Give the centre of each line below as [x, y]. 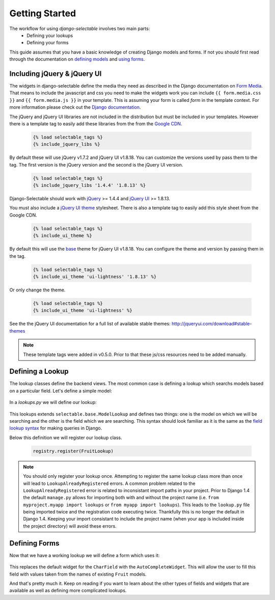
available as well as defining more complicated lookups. [68, 590]
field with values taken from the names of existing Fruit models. [78, 574]
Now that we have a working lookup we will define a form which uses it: [85, 555]
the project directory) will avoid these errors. [70, 526]
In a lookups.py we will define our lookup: [53, 402]
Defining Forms [34, 543]
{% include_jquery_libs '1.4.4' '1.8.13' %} [89, 185]
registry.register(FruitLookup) [73, 451]
